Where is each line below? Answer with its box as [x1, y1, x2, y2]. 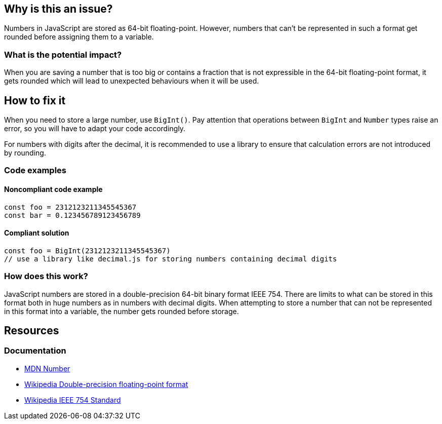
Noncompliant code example [4, 185, 103, 194]
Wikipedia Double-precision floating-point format [24, 379, 188, 389]
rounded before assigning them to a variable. [4, 32, 154, 42]
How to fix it [4, 94, 66, 107]
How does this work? [4, 271, 88, 282]
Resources [4, 324, 59, 337]
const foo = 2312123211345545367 [4, 203, 137, 211]
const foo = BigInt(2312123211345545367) [4, 246, 171, 255]
